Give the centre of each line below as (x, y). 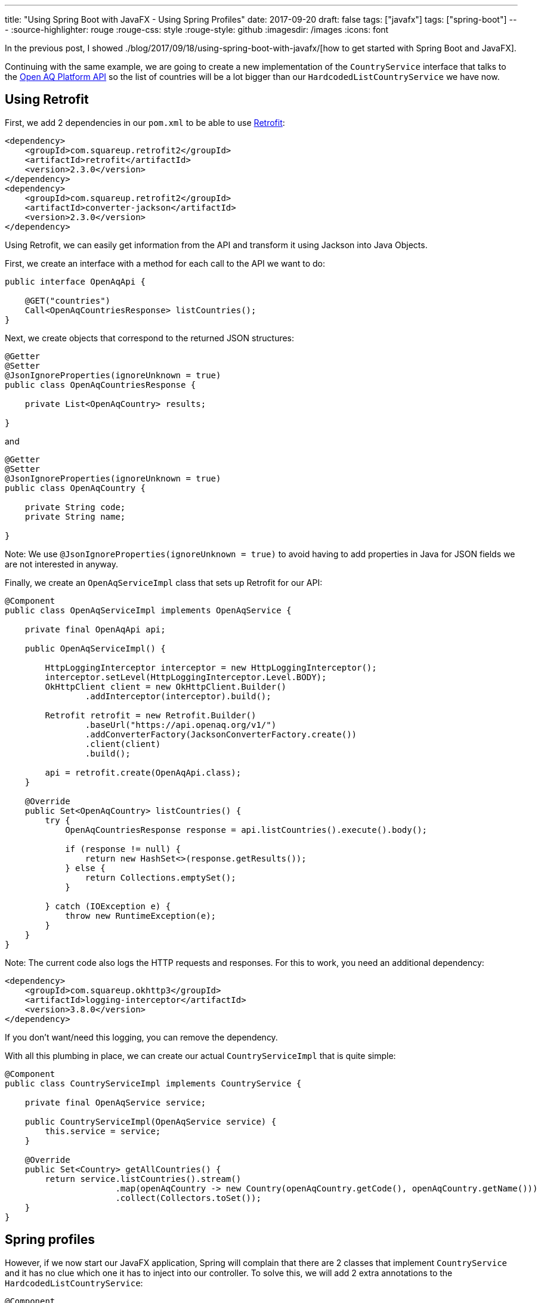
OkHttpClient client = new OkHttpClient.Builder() (166, 686)
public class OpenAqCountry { (75, 488)
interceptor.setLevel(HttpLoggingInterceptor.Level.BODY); (186, 677)
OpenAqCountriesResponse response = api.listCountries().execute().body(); (246, 830)
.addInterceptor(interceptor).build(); (178, 696)
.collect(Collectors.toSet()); (188, 1198)
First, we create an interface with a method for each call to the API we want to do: (165, 263)
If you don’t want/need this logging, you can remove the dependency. (141, 1037)
